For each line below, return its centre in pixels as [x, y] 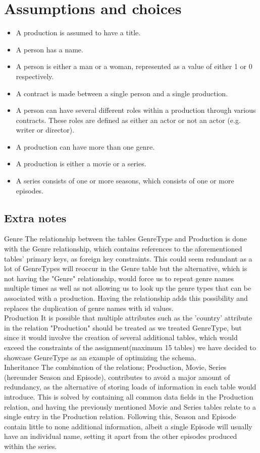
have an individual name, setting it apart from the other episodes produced [121, 436]
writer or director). [45, 130]
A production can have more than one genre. [85, 146]
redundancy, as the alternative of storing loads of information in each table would [130, 387]
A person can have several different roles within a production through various [136, 110]
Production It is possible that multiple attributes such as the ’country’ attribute [128, 318]
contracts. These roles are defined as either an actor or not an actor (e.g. [128, 120]
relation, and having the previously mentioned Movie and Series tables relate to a [130, 406]
